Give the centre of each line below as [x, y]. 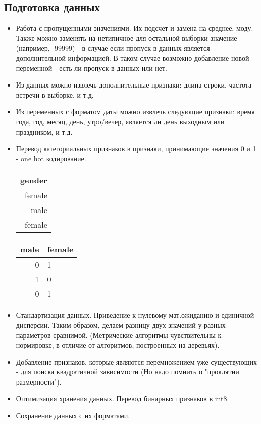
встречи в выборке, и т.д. [55, 94]
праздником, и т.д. [44, 131]
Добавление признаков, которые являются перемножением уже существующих [137, 362]
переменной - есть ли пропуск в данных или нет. [92, 68]
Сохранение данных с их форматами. [73, 416]
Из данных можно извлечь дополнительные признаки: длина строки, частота [134, 85]
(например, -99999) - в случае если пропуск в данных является [113, 48]
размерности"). [39, 381]
